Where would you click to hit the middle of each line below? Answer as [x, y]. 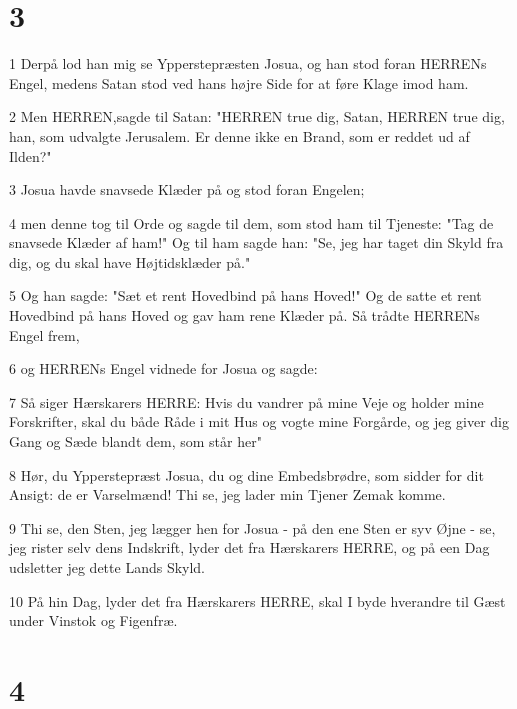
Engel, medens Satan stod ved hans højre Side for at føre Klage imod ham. [239, 82]
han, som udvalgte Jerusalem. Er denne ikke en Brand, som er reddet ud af [239, 135]
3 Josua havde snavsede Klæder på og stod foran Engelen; [187, 189]
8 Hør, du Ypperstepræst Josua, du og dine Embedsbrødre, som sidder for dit [246, 474]
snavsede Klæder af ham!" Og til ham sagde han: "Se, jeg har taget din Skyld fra [256, 242]
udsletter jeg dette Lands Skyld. [107, 567]
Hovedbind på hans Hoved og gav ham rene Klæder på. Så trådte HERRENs [244, 315]
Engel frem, [44, 334]
